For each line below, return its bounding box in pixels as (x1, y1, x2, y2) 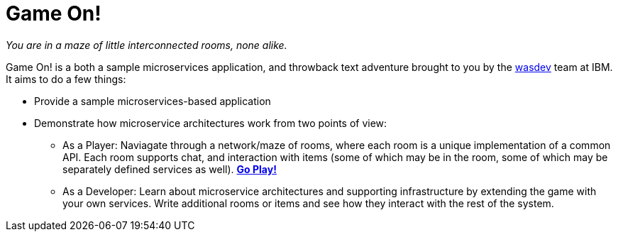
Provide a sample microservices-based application (34, 94, 271, 107)
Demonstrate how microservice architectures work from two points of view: (34, 116, 387, 129)
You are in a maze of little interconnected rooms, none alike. (6, 38, 287, 51)
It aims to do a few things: (6, 72, 126, 85)
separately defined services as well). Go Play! (62, 162, 277, 175)
